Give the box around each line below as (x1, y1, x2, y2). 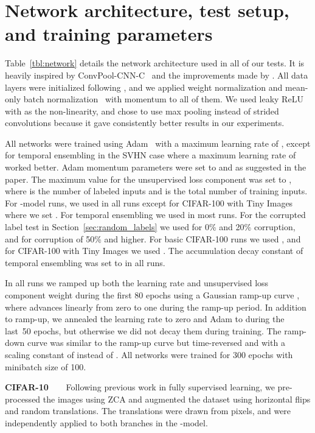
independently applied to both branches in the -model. (5, 416, 208, 429)
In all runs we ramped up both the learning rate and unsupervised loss (5, 276, 269, 289)
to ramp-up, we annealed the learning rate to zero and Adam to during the (5, 312, 285, 325)
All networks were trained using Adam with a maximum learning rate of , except (5, 136, 311, 149)
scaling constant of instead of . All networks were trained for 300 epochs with (5, 348, 293, 361)
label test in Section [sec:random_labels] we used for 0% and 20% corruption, (5, 220, 296, 233)
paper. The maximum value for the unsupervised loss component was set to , (5, 172, 292, 185)
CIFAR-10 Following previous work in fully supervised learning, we (5, 381, 275, 393)
